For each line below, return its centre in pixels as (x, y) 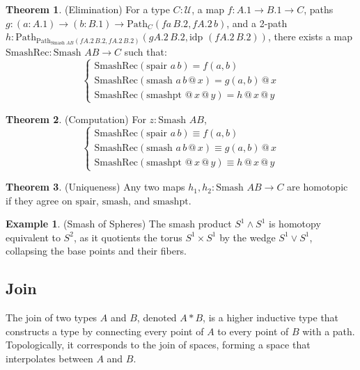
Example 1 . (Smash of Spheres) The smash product (119, 224)
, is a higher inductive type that (271, 317)
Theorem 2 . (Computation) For (76, 119)
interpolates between (49, 358)
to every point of (253, 331)
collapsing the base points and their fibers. (96, 251)
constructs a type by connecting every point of (105, 331)
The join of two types (52, 317)
